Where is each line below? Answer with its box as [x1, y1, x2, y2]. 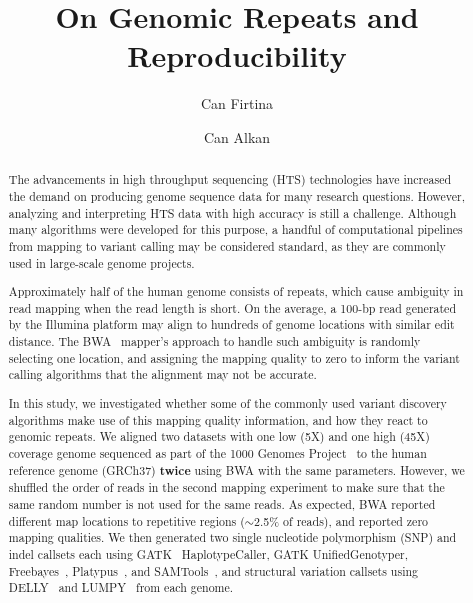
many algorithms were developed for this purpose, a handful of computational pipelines [8, 221, 463, 238]
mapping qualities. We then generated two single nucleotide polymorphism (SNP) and [8, 529, 457, 546]
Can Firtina [200, 93, 274, 114]
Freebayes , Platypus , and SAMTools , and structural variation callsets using [8, 562, 419, 579]
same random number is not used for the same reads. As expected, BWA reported [8, 495, 436, 512]
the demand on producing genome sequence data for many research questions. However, [8, 187, 466, 204]
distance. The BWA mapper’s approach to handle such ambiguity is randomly [8, 333, 421, 350]
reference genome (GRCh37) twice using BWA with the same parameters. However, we [8, 461, 465, 479]
